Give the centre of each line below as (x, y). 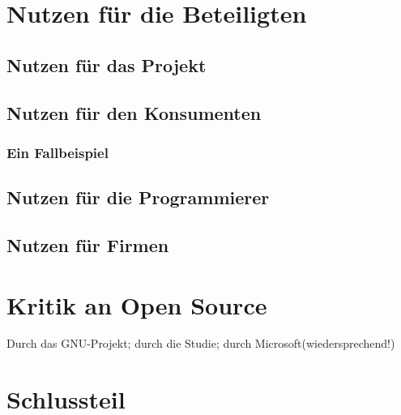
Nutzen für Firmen (88, 244)
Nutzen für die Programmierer (138, 197)
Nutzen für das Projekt (107, 64)
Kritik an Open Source (137, 304)
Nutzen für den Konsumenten (134, 112)
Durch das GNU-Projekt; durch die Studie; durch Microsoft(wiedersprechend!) (201, 343)
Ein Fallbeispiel (58, 152)
